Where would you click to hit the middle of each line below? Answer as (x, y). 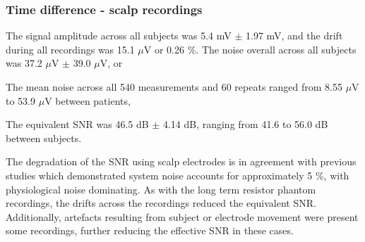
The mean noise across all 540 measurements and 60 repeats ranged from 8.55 (174, 87)
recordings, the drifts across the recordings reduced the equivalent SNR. (161, 203)
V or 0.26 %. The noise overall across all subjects (250, 49)
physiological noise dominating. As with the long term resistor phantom (161, 189)
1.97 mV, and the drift (294, 36)
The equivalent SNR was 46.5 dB (77, 124)
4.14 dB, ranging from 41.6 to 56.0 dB (245, 124)
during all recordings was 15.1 (70, 49)
